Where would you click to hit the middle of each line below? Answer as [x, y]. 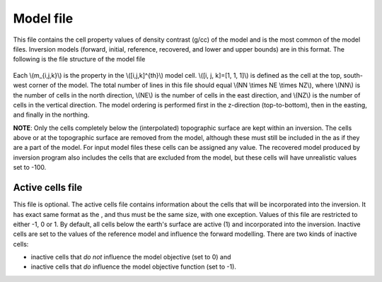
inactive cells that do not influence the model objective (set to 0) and [131, 257]
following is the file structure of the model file [79, 59]
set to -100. [30, 168]
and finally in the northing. [51, 115]
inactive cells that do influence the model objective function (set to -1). [134, 267]
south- [353, 75]
